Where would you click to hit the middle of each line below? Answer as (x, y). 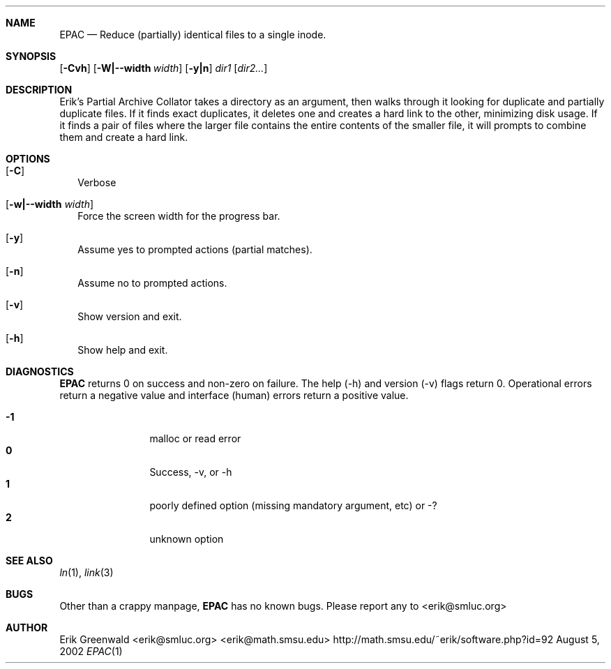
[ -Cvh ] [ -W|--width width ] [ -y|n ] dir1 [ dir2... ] (164, 68)
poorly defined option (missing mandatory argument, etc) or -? (293, 505)
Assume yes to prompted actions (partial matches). (195, 249)
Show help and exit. (123, 350)
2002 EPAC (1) (91, 651)
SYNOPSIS (31, 56)
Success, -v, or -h (191, 472)
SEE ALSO (29, 561)
